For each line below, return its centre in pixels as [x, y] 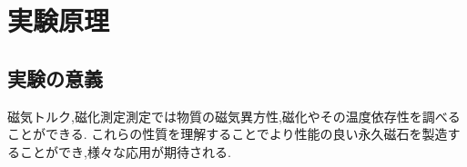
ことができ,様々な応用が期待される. [125, 151]
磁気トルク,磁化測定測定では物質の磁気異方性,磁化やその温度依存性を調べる [234, 116]
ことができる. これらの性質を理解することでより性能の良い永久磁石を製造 [228, 134]
